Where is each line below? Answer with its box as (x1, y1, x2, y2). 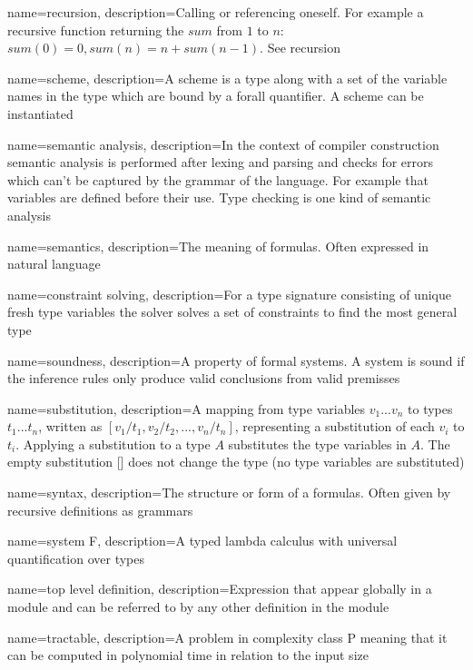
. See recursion (260, 38, 340, 57)
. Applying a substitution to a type (15, 434, 211, 453)
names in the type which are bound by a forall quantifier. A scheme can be (7, 86, 424, 105)
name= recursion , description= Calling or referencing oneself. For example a (7, 3, 424, 21)
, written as (38, 417, 103, 436)
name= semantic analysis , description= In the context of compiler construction (7, 134, 439, 153)
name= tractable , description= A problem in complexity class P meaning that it (7, 627, 448, 646)
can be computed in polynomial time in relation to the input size (7, 645, 369, 665)
